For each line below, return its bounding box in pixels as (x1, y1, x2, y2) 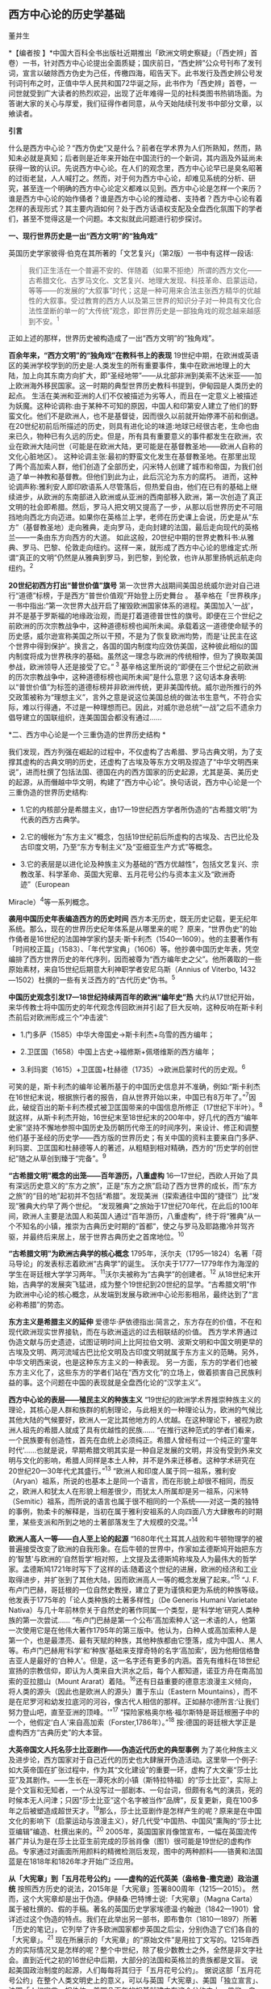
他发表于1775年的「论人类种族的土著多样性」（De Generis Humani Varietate (8, 1595, 258, 1605)
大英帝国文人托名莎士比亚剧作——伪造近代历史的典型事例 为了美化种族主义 (8, 1745, 258, 1754)
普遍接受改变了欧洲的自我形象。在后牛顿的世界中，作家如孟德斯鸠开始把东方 (8, 1544, 263, 1554)
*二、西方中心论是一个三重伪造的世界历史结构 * (8, 729, 166, 739)
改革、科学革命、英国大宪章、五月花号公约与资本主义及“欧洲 (27, 869, 228, 879)
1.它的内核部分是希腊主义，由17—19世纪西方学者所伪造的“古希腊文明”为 (19, 804, 258, 814)
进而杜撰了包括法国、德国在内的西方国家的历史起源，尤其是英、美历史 (25, 767, 260, 777)
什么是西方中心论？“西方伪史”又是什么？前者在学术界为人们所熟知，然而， (8, 142, 256, 152)
